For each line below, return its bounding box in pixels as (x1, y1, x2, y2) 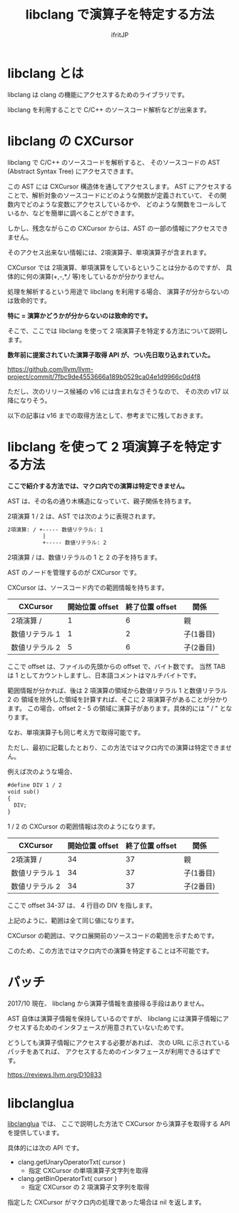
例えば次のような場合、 (7, 767, 76, 776)
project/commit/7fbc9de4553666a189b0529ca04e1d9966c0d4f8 (7, 372, 201, 381)
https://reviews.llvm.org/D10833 (7, 1070, 102, 1079)
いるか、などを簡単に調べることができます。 (7, 208, 138, 217)
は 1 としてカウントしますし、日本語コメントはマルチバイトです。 (7, 671, 200, 680)
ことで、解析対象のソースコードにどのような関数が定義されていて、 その (7, 190, 220, 200)
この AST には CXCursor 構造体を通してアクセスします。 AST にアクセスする (7, 182, 233, 190)
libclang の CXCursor (7, 133, 134, 149)
